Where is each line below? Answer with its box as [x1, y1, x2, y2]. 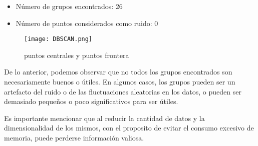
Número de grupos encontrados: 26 [16, 1, 123, 11]
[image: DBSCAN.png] [24, 35, 93, 43]
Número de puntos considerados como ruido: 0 [16, 17, 158, 28]
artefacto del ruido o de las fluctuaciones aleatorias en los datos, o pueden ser [4, 86, 241, 96]
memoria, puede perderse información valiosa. [4, 132, 144, 142]
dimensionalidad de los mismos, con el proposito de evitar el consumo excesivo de [4, 122, 254, 133]
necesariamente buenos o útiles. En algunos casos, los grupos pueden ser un [4, 76, 235, 87]
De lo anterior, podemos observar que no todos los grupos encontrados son [4, 66, 232, 77]
